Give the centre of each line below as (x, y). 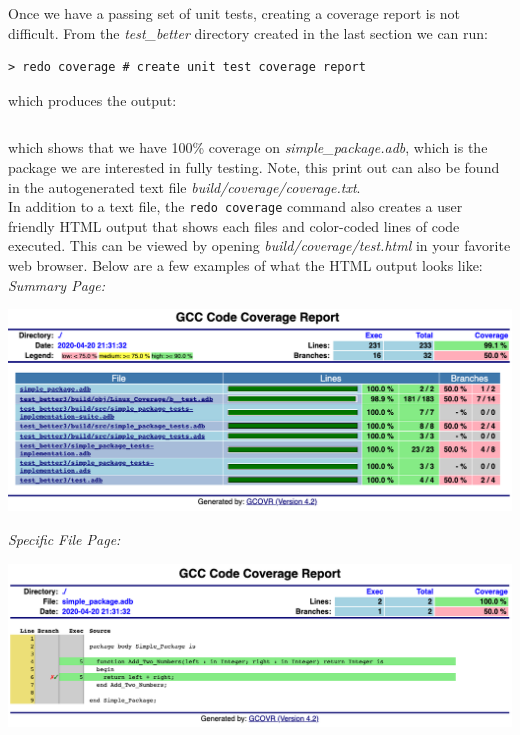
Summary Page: (56, 284)
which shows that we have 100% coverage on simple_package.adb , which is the (248, 147)
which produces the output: (92, 99)
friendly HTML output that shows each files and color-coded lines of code (234, 225)
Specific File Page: (64, 539)
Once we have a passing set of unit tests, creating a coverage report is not (234, 13)
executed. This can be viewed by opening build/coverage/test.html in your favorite (259, 245)
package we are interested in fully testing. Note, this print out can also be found (254, 166)
